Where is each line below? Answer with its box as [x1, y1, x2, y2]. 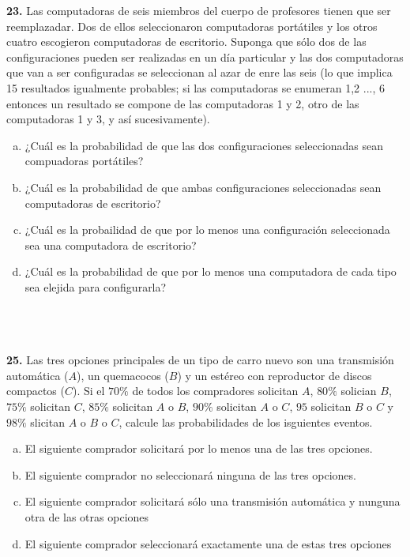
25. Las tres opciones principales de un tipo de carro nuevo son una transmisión [6, 352, 394, 368]
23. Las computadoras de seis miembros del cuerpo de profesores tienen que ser [6, 2, 391, 18]
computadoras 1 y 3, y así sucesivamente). [6, 111, 210, 127]
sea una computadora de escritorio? [24, 236, 197, 253]
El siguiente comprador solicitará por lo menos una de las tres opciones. [24, 440, 373, 457]
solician [340, 382, 377, 399]
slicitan [30, 413, 65, 430]
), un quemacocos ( [77, 367, 169, 383]
